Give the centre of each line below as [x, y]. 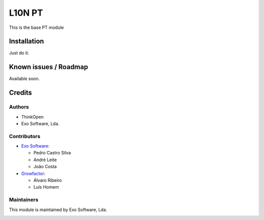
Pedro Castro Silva [52, 153]
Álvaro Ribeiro [48, 180]
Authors [19, 107]
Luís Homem [46, 187]
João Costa [45, 167]
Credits [21, 93]
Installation [26, 41]
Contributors [25, 136]
